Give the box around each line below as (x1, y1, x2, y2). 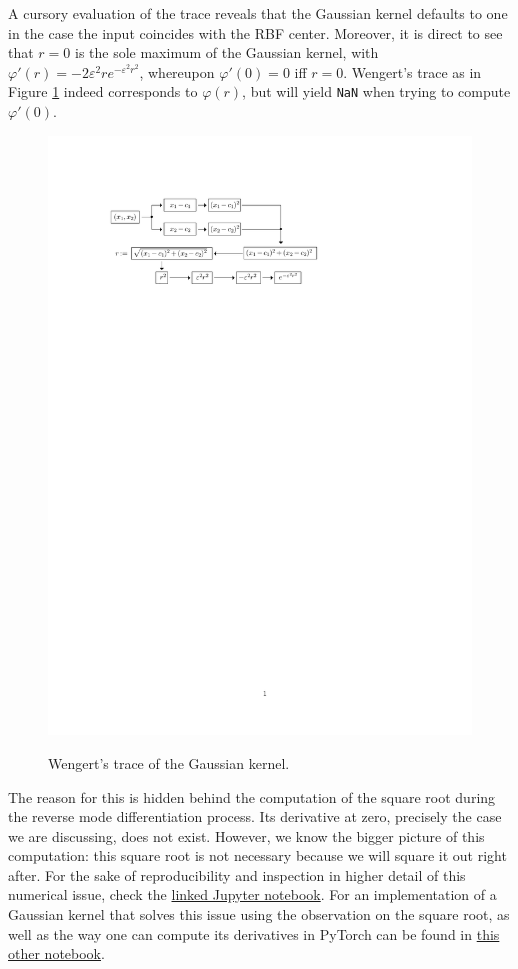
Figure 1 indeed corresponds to (8, 81, 198, 102)
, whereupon (139, 61, 215, 82)
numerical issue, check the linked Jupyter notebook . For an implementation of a (8, 884, 497, 905)
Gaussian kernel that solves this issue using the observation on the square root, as (8, 904, 510, 925)
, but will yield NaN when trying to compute (242, 81, 511, 102)
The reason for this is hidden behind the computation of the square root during (8, 786, 496, 807)
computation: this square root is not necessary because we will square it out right (8, 845, 507, 866)
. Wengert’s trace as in (343, 61, 482, 82)
